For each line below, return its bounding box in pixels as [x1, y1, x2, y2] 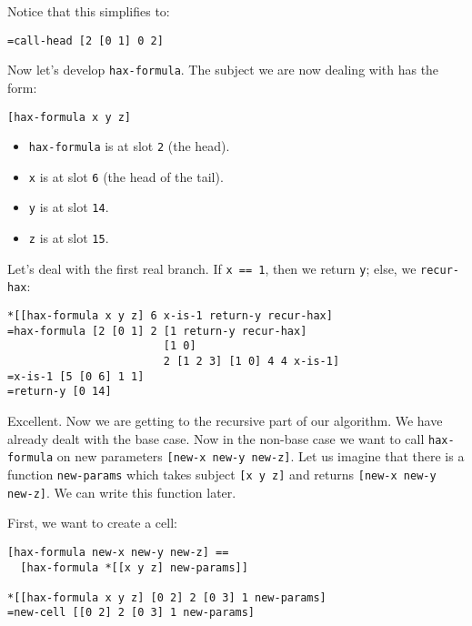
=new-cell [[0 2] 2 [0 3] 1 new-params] [7, 606, 256, 620]
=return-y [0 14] [7, 385, 112, 399]
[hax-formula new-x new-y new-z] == [7, 545, 229, 559]
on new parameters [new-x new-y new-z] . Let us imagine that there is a [56, 447, 465, 466]
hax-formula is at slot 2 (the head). [28, 136, 230, 156]
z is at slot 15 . [28, 228, 109, 247]
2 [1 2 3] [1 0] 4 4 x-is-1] [163, 355, 340, 369]
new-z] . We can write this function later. [7, 482, 236, 501]
